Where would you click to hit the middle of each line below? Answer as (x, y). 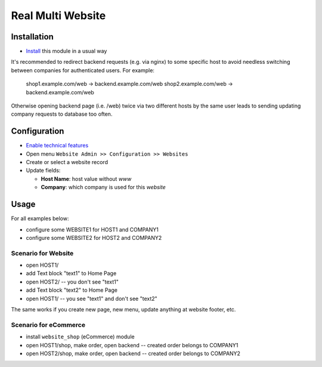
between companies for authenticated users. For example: (83, 70)
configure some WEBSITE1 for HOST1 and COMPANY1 (92, 229)
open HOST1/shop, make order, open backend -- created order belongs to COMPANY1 (132, 345)
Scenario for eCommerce (48, 325)
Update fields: (43, 171)
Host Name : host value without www (86, 178)
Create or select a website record (67, 162)
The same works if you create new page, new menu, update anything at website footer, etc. (123, 310)
